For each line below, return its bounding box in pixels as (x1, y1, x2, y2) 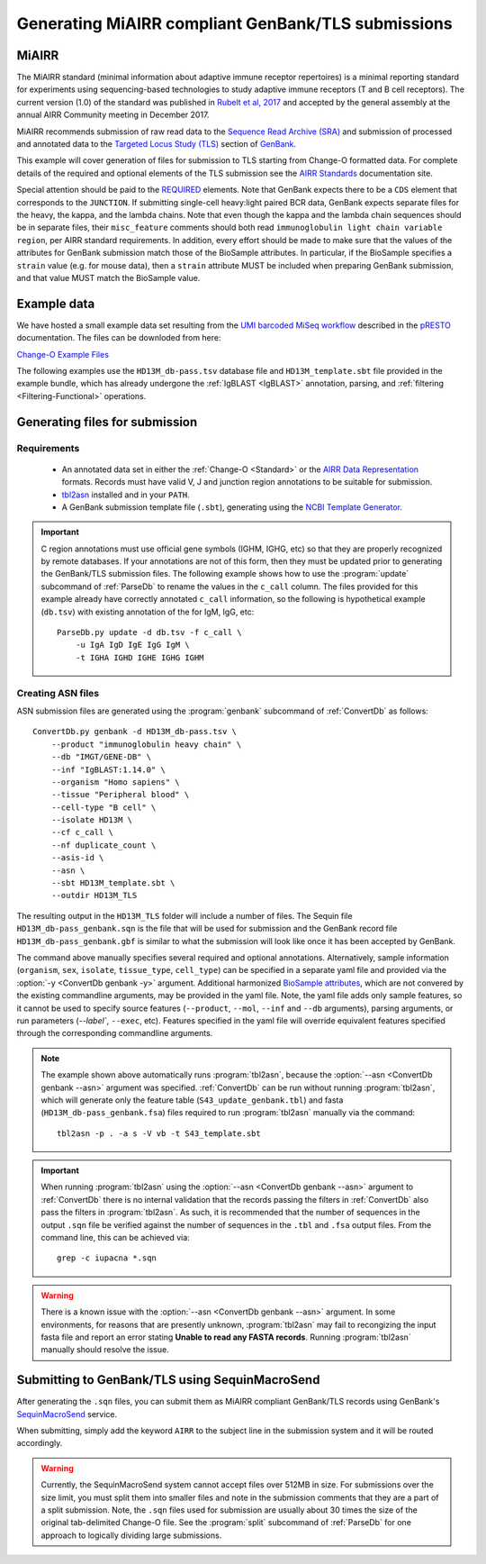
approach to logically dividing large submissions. (40, 1530, 222, 1541)
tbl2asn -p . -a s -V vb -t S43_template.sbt (57, 1128, 261, 1139)
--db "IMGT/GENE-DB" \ (50, 752, 152, 762)
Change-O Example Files (16, 349, 110, 359)
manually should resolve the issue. (40, 1344, 170, 1355)
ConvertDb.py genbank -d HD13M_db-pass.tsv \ (32, 726, 238, 737)
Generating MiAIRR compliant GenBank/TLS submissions (16, 14, 454, 33)
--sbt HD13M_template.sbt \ (50, 878, 175, 888)
